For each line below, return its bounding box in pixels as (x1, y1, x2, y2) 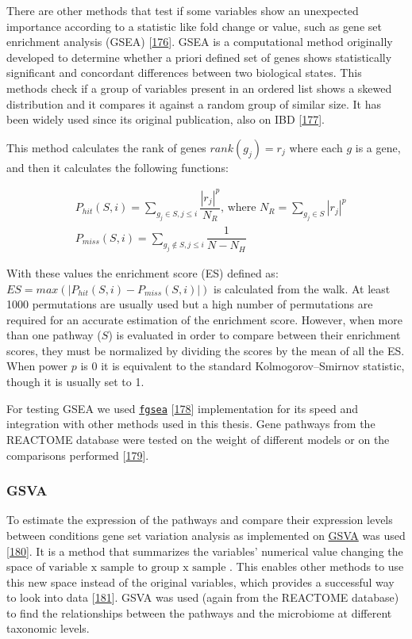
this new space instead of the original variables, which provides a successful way (6, 573, 395, 590)
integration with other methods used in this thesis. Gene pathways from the (6, 415, 375, 432)
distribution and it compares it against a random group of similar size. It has (6, 95, 382, 112)
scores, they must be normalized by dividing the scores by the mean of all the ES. (6, 342, 405, 358)
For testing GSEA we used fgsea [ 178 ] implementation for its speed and (6, 400, 359, 416)
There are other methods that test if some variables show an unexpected (6, 2, 359, 18)
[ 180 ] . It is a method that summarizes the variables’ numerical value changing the (6, 542, 403, 559)
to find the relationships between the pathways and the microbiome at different (6, 604, 392, 621)
